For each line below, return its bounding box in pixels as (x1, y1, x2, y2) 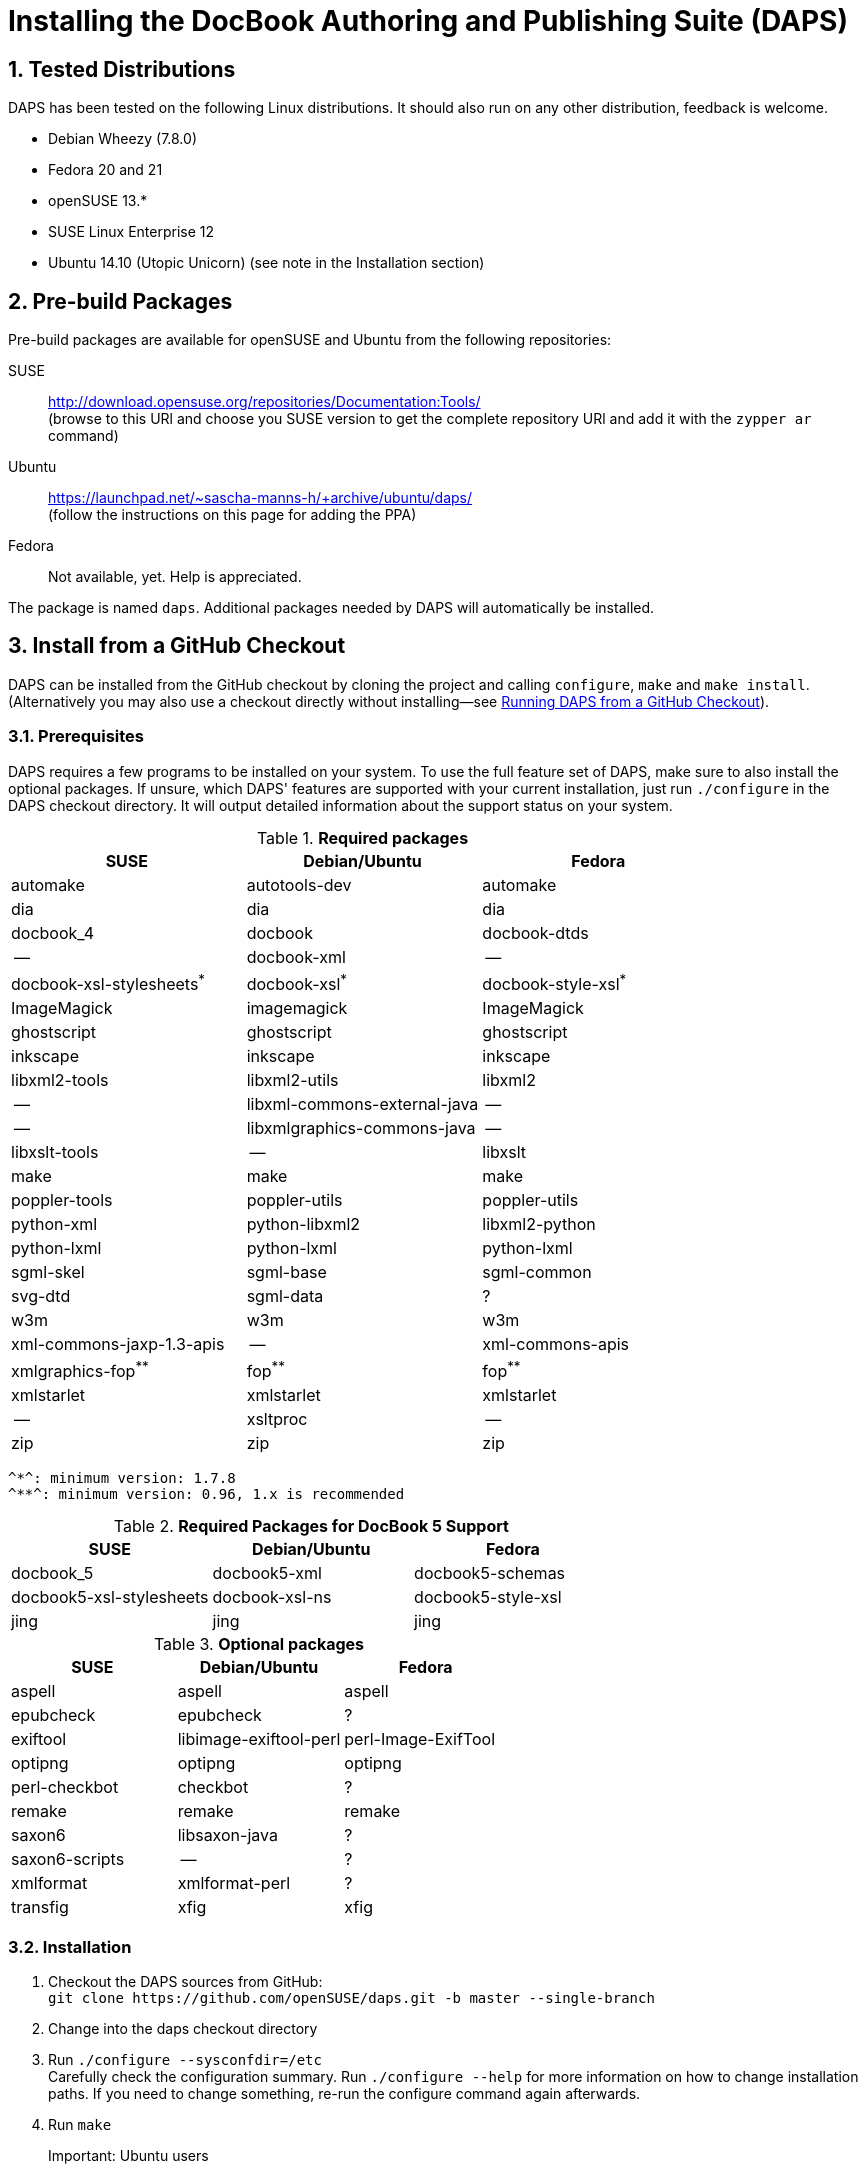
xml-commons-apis (482, 1333, 630, 1354)
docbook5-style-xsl (414, 1587, 562, 1608)
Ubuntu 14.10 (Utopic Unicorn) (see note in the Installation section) (48, 254, 485, 272)
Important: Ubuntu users (48, 2147, 209, 2165)
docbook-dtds (482, 922, 589, 943)
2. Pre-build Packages (8, 288, 233, 314)
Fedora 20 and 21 (48, 161, 163, 179)
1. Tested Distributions (8, 56, 236, 82)
